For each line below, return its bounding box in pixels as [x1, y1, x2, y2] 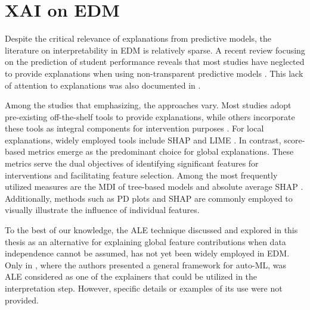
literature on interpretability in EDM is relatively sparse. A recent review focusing [5, 43, 305, 56]
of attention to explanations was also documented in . [5, 79, 201, 91]
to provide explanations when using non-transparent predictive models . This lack [5, 67, 303, 79]
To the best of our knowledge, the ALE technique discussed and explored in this [5, 224, 298, 236]
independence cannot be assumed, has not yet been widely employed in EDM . [5, 247, 290, 259]
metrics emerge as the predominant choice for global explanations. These [27, 145, 294, 158]
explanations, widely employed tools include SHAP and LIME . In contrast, [5, 133, 281, 146]
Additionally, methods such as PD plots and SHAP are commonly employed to [5, 192, 293, 204]
